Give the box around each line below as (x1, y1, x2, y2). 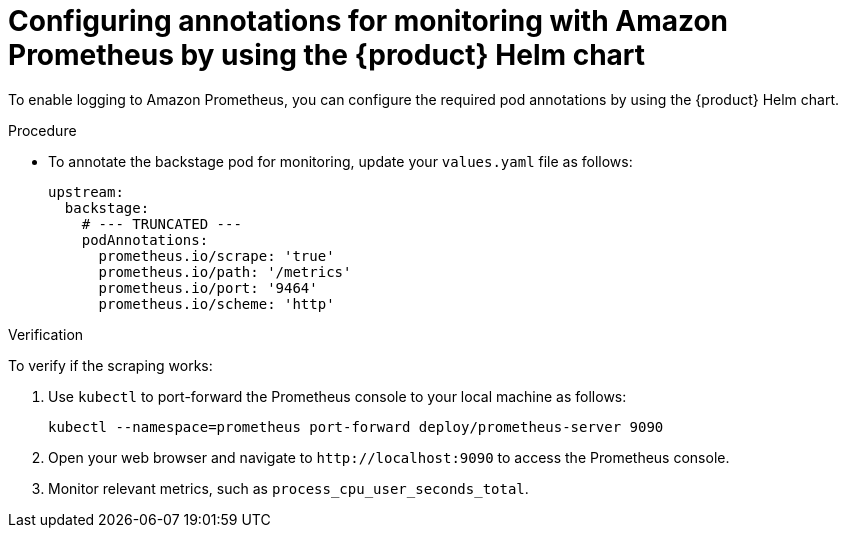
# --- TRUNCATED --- (81, 215, 242, 232)
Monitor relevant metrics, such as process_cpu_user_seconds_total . (48, 479, 529, 497)
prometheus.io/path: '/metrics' (98, 263, 352, 280)
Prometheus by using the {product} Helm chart (8, 38, 646, 72)
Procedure (8, 121, 77, 139)
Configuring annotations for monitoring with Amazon (8, 4, 729, 38)
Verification (8, 325, 84, 343)
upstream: (48, 183, 124, 200)
